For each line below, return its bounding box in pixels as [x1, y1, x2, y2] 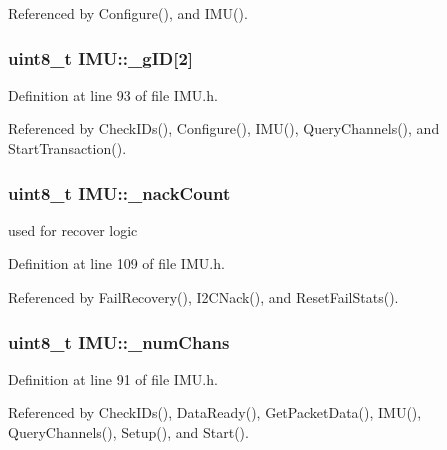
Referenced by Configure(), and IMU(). [8, 3, 248, 23]
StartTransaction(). [8, 138, 127, 158]
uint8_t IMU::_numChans [8, 329, 230, 354]
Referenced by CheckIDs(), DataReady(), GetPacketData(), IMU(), [8, 402, 422, 423]
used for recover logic [8, 219, 138, 240]
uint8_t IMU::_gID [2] [8, 45, 194, 70]
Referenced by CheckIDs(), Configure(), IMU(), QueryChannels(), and [8, 118, 440, 139]
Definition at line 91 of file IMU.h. [8, 368, 218, 389]
